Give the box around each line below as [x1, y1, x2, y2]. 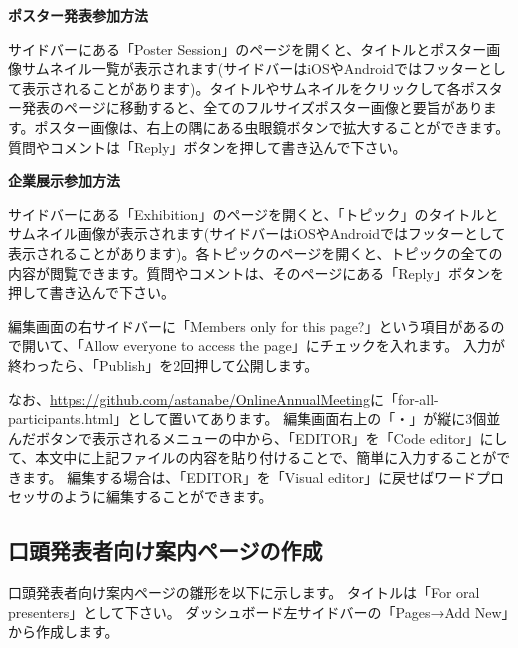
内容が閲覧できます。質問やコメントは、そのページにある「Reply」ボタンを [8, 262, 504, 283]
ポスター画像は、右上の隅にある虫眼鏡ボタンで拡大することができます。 [34, 116, 510, 137]
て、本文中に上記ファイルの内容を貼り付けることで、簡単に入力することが [8, 447, 497, 468]
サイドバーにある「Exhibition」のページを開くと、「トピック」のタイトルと [8, 203, 499, 224]
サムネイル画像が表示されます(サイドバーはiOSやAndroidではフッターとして [8, 223, 506, 244]
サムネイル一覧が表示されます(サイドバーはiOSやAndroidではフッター [21, 58, 478, 79]
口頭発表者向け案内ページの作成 [8, 535, 323, 566]
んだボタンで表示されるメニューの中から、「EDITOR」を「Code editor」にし [8, 427, 508, 448]
